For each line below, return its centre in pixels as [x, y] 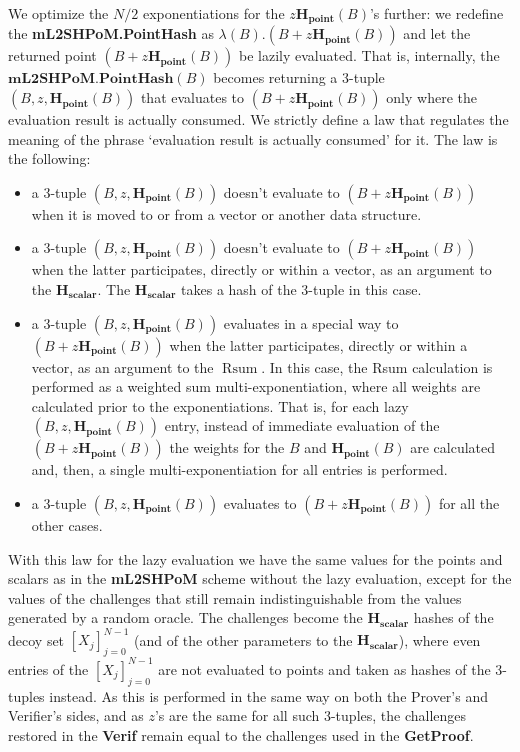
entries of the [48, 668]
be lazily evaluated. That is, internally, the [369, 55]
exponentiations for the [213, 13]
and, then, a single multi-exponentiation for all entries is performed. [239, 469]
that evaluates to [192, 97]
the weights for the [227, 447]
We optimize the [58, 13]
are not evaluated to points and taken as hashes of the [324, 668]
